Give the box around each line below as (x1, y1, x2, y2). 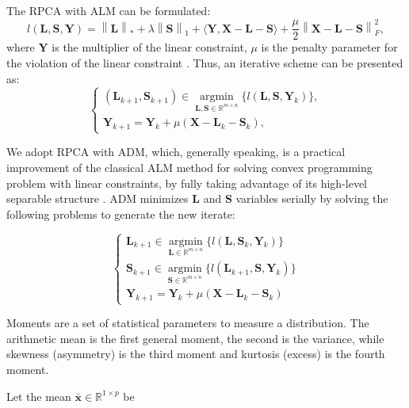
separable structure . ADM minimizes (6, 190, 189, 207)
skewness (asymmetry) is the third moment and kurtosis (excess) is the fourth (6, 345, 385, 362)
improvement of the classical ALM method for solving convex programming (6, 158, 373, 175)
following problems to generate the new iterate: (6, 205, 235, 222)
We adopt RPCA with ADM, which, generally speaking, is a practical (6, 143, 346, 160)
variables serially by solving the (235, 190, 388, 207)
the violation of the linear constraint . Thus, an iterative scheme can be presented (6, 55, 403, 71)
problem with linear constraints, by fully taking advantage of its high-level (6, 174, 367, 191)
